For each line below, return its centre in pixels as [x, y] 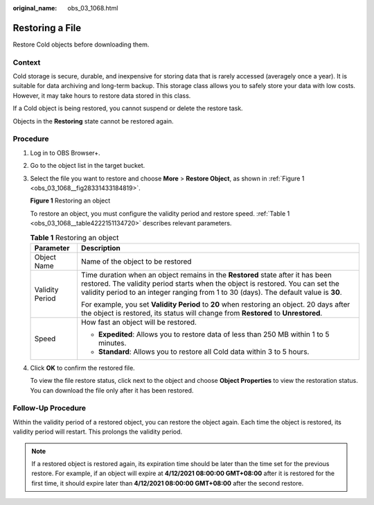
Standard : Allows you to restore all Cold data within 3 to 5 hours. [204, 352]
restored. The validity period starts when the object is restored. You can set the [210, 283]
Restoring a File [47, 28]
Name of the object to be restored [136, 262]
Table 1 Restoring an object [74, 237]
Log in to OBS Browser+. [65, 153]
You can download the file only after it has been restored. [112, 390]
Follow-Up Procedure [50, 408]
